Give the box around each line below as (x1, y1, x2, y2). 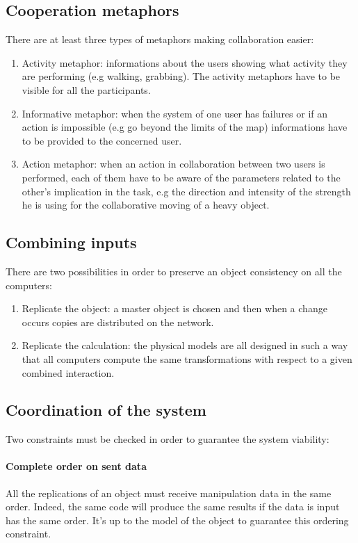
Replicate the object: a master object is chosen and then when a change (22, 301, 327, 316)
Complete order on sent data (6, 459, 147, 473)
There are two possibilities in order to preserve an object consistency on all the (6, 264, 342, 278)
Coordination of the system (6, 399, 206, 421)
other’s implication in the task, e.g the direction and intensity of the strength (22, 184, 351, 198)
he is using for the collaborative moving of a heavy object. (22, 197, 270, 212)
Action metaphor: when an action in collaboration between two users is (22, 156, 325, 171)
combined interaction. (22, 365, 115, 380)
